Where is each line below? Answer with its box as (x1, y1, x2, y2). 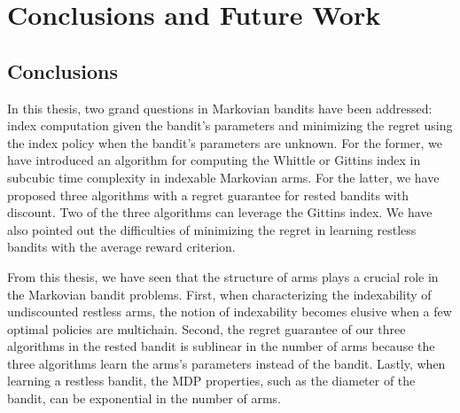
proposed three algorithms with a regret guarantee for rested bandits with (7, 185, 409, 204)
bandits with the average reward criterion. (7, 238, 236, 256)
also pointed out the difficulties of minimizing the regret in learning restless (7, 220, 417, 238)
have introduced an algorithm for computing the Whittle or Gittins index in (7, 151, 421, 169)
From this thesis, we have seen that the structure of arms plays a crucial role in (7, 267, 439, 285)
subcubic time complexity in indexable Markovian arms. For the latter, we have (7, 168, 440, 186)
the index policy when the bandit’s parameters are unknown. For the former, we (7, 133, 442, 152)
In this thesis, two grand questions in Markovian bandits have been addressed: (7, 98, 433, 117)
